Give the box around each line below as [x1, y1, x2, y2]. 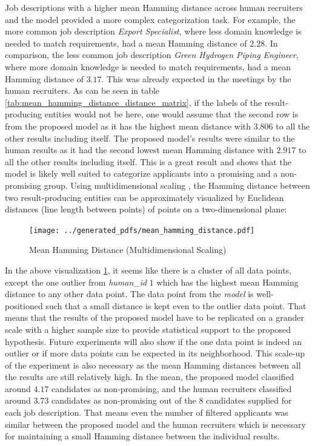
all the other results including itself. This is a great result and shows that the [5, 155, 291, 168]
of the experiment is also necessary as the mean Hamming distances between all [5, 358, 301, 371]
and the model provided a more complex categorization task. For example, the [5, 13, 296, 25]
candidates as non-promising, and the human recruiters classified [51, 382, 292, 395]
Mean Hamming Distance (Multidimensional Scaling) [29, 243, 227, 256]
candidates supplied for [206, 394, 292, 407]
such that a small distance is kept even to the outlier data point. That [45, 299, 307, 312]
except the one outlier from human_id [5, 275, 147, 288]
